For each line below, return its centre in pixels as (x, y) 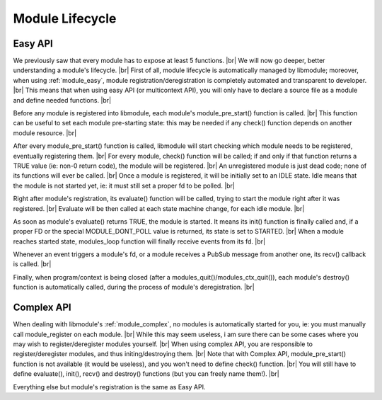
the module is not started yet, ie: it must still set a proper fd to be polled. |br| (124, 185)
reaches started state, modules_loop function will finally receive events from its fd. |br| (139, 241)
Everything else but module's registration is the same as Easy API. (109, 387)
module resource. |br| (45, 133)
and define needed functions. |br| (62, 100)
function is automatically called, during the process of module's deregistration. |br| (134, 287)
